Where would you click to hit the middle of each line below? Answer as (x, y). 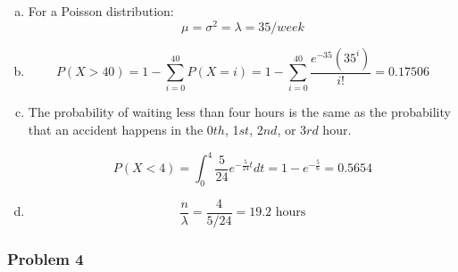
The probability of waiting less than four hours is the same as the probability (239, 112)
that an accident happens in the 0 (121, 130)
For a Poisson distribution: (101, 11)
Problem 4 (46, 258)
